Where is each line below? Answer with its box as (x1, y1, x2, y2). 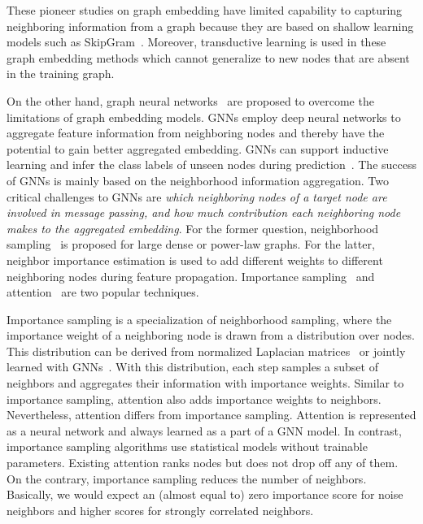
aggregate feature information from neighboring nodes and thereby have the (7, 124, 385, 141)
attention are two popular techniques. (7, 284, 199, 301)
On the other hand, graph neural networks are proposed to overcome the (7, 92, 374, 109)
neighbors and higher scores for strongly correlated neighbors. (7, 501, 314, 518)
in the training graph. (7, 65, 115, 82)
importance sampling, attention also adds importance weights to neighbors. (7, 390, 382, 407)
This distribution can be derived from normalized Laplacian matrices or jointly (7, 342, 406, 359)
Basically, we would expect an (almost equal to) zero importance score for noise (7, 486, 403, 503)
